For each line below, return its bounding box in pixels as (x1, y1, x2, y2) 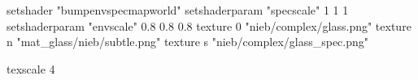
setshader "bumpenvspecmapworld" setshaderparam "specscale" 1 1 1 (7, 2, 349, 18)
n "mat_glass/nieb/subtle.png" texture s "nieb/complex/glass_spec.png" (7, 33, 369, 50)
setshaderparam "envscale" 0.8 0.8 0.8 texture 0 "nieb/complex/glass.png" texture (7, 17, 411, 34)
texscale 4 (7, 60, 55, 77)
